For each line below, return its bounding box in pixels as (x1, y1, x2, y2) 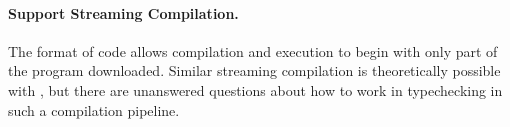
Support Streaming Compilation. (8, 2, 239, 23)
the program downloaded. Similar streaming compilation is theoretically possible (8, 60, 501, 81)
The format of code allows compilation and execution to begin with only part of (8, 40, 498, 61)
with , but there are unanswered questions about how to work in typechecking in (8, 79, 503, 100)
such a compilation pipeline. (8, 99, 180, 120)
